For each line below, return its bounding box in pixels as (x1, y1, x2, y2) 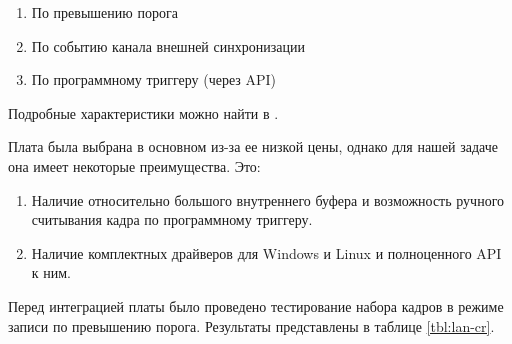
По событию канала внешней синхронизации (31, 35, 305, 56)
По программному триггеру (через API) (31, 69, 277, 90)
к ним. (31, 262, 71, 283)
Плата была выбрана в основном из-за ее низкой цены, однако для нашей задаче (8, 136, 499, 157)
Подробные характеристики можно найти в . (8, 102, 279, 123)
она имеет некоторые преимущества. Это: (8, 155, 261, 176)
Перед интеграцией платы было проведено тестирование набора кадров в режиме (8, 295, 504, 316)
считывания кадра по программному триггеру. (31, 209, 313, 230)
